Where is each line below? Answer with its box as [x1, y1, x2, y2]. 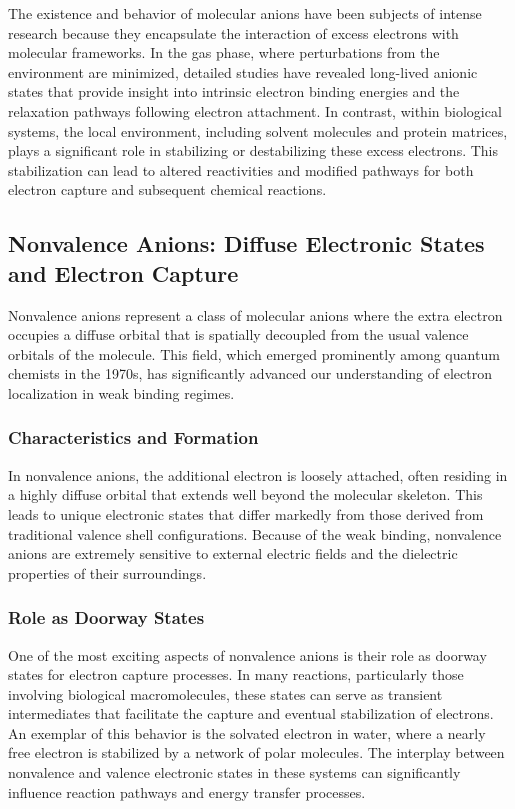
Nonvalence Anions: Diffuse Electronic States [8, 228, 485, 259]
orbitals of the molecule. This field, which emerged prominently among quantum [8, 343, 500, 364]
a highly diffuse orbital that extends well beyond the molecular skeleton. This [8, 484, 483, 505]
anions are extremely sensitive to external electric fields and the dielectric [8, 543, 458, 564]
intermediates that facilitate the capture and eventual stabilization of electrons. [8, 703, 494, 724]
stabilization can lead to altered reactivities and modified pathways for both [8, 159, 474, 180]
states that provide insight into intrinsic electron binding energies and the [8, 81, 460, 102]
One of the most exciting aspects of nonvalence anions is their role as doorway [8, 644, 487, 665]
